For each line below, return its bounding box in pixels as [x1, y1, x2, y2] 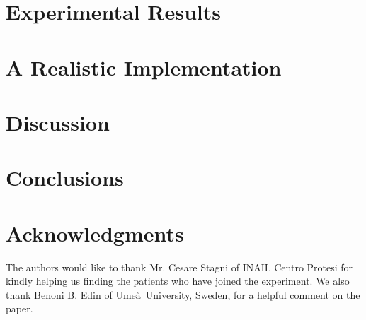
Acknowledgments [6, 218, 184, 247]
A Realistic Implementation [6, 52, 282, 81]
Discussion [6, 107, 110, 136]
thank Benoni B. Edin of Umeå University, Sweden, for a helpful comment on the [6, 287, 360, 302]
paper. [6, 301, 33, 316]
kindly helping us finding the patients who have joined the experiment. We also [6, 273, 350, 288]
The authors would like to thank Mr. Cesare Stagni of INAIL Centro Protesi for [6, 259, 353, 274]
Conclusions [6, 163, 124, 192]
